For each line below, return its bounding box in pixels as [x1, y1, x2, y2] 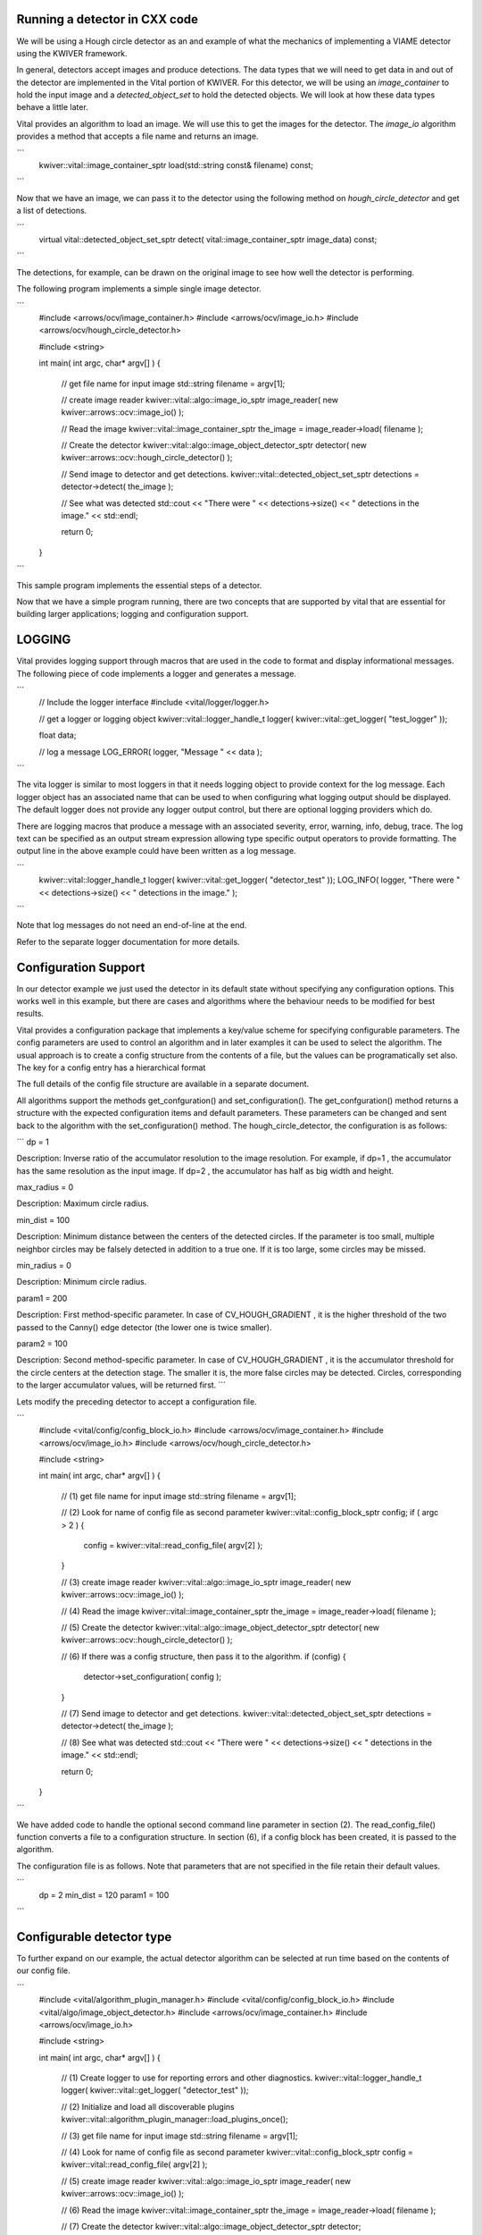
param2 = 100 [16, 1337, 68, 1349]
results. [16, 1008, 45, 1019]
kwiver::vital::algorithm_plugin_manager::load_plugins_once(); [61, 2114, 289, 2125]
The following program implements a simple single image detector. [16, 283, 262, 294]
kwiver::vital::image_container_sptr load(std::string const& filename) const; [38, 160, 314, 171]
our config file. [16, 1965, 71, 1976]
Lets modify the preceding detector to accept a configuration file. [16, 1396, 258, 1407]
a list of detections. [16, 206, 87, 216]
